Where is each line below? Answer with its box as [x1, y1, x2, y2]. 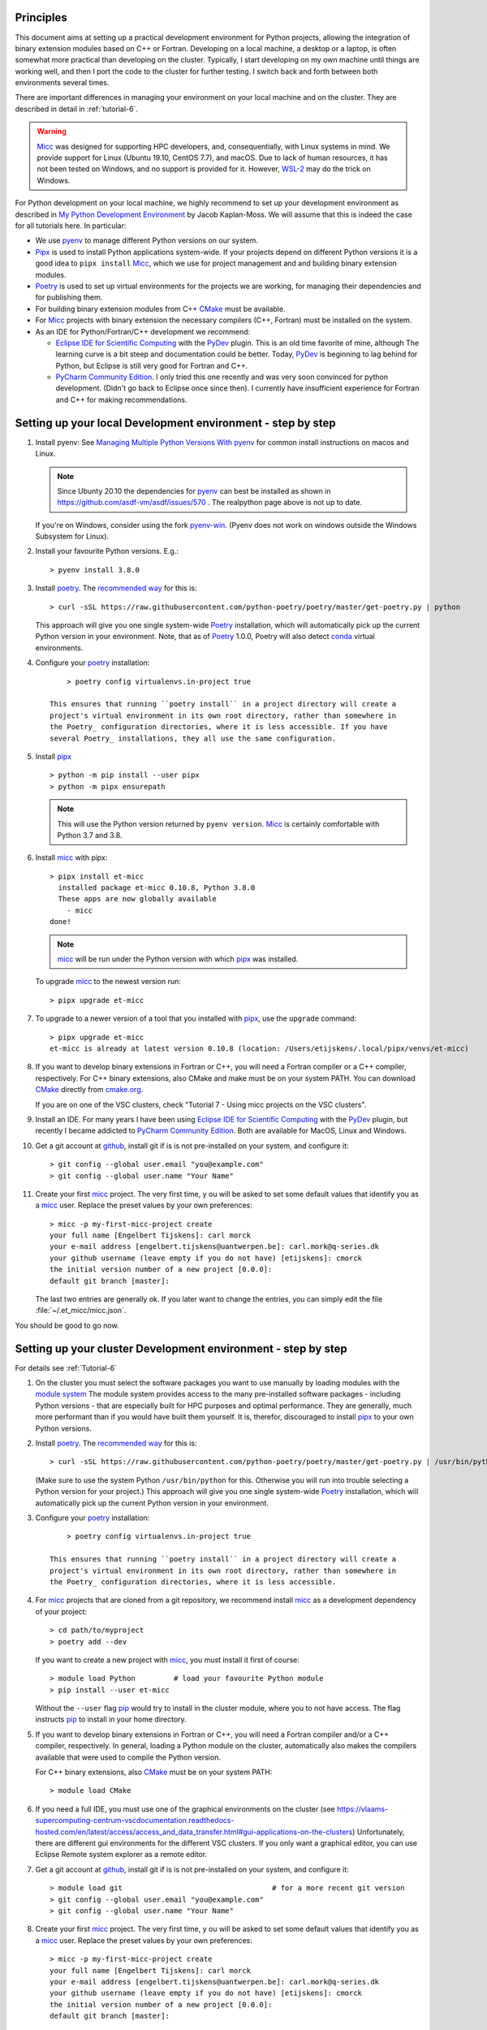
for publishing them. [35, 292, 103, 302]
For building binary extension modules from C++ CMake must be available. [35, 304, 286, 313]
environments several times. [15, 78, 110, 88]
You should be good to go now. [15, 1320, 119, 1330]
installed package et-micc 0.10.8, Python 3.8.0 [58, 883, 256, 892]
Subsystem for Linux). [35, 532, 110, 542]
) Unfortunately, [351, 1827, 405, 1837]
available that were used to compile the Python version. [35, 1752, 221, 1762]
